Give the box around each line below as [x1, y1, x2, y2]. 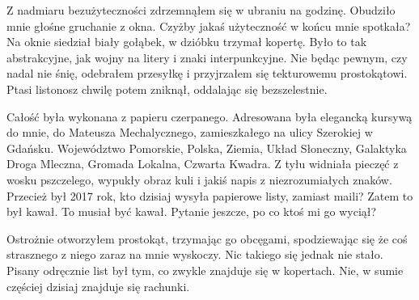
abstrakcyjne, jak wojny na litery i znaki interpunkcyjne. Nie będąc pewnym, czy [6, 49, 408, 65]
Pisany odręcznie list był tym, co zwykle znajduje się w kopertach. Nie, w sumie [6, 261, 404, 278]
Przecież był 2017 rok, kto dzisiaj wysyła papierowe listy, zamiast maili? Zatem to [6, 187, 413, 204]
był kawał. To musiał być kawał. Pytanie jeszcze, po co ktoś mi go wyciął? [6, 203, 377, 220]
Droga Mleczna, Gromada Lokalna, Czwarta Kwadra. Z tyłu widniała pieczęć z [6, 155, 399, 172]
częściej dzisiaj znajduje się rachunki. [6, 277, 190, 294]
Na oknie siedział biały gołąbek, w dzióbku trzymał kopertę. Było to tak [6, 33, 367, 50]
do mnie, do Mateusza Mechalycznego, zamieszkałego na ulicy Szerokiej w [6, 124, 373, 141]
